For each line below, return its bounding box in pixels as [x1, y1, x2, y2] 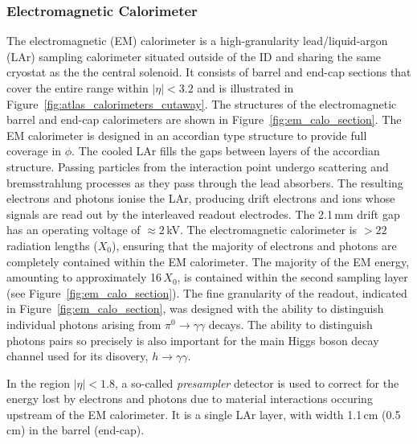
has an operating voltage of [6, 221, 141, 238]
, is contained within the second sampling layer [177, 269, 408, 286]
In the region [6, 374, 70, 391]
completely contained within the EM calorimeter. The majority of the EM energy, [6, 253, 410, 269]
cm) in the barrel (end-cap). [6, 421, 145, 438]
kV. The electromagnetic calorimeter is [166, 221, 358, 238]
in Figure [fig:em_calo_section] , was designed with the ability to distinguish [6, 300, 384, 317]
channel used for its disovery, [6, 347, 149, 364]
